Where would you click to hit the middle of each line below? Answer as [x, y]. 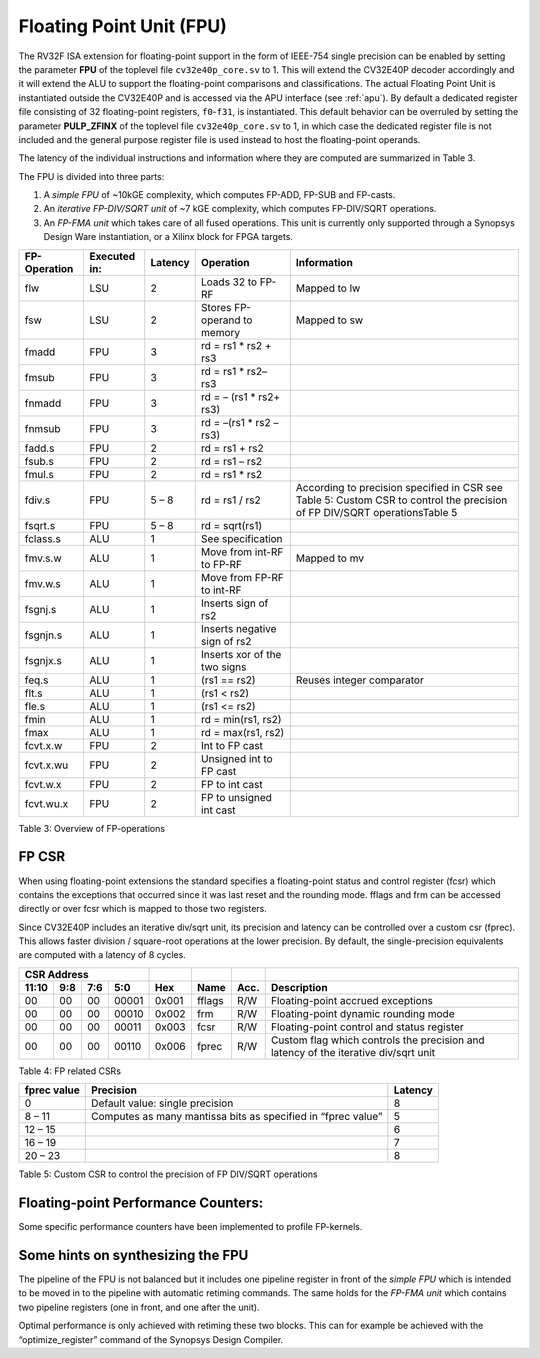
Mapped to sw [329, 320]
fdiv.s [37, 500]
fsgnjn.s [43, 635]
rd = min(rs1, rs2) [241, 719]
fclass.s [43, 538]
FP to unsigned [236, 797]
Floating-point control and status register [367, 1027]
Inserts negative [238, 628]
